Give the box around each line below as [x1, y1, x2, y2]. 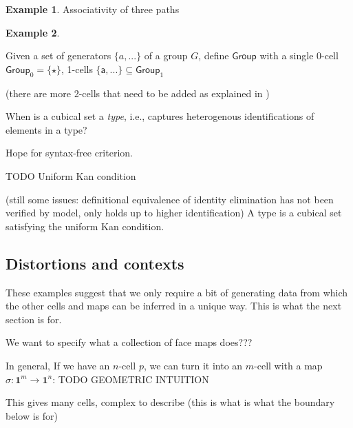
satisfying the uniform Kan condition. [6, 218, 164, 233]
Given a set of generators [6, 48, 111, 63]
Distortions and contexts [6, 252, 184, 274]
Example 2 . [6, 25, 60, 39]
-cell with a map [254, 358, 323, 372]
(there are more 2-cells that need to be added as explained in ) [6, 85, 270, 100]
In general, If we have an [6, 358, 110, 372]
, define [198, 48, 229, 63]
